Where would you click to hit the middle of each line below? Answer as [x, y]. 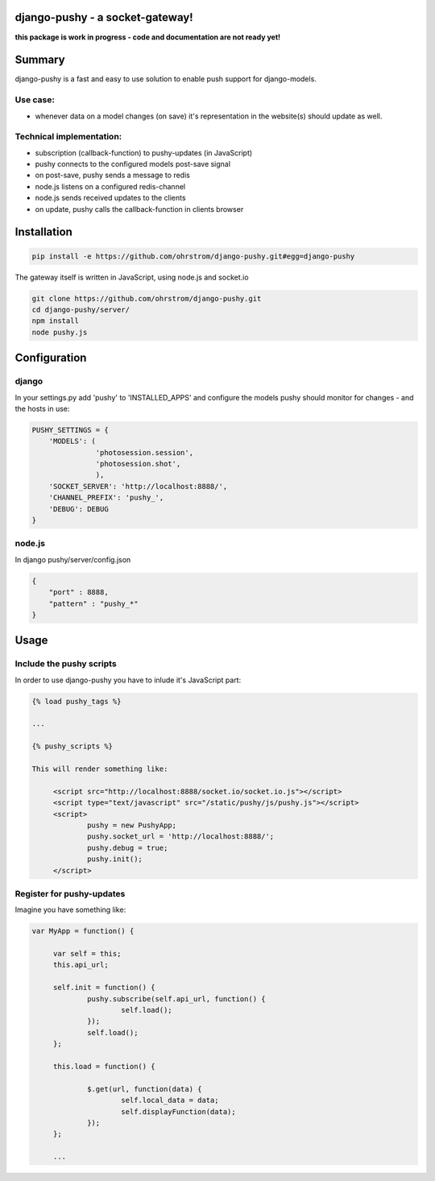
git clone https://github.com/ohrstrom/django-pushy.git [147, 298]
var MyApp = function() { [83, 931]
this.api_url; [81, 965]
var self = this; [87, 954]
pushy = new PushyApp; [132, 825]
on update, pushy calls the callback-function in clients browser [139, 209]
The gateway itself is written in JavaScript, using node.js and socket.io [132, 277]
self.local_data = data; [170, 1100]
